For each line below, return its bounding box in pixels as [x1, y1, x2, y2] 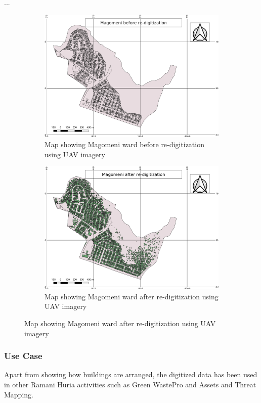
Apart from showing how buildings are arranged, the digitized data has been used [4, 369, 257, 380]
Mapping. [4, 389, 33, 399]
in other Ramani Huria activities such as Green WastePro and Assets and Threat [4, 379, 256, 389]
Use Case [4, 349, 42, 362]
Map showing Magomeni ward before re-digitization [45, 139, 204, 150]
